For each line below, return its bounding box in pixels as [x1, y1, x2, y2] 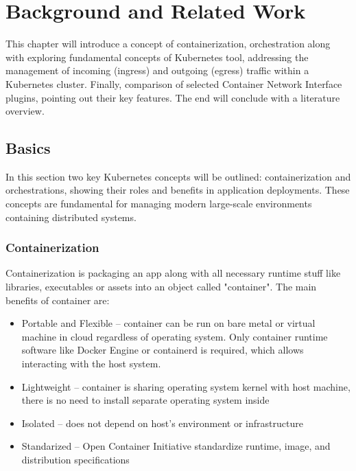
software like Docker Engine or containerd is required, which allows [21, 343, 304, 357]
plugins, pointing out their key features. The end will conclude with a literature [5, 90, 340, 104]
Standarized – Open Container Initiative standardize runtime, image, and [21, 439, 331, 453]
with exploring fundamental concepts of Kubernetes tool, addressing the [5, 49, 309, 64]
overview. [5, 104, 45, 118]
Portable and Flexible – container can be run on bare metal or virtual [21, 316, 316, 330]
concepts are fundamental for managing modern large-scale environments [5, 196, 312, 211]
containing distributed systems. [5, 209, 137, 224]
